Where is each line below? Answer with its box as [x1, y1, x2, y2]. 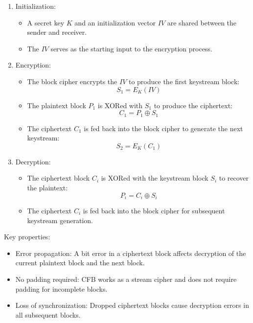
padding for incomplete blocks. [15, 283, 108, 294]
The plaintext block [27, 100, 86, 110]
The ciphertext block [27, 173, 90, 183]
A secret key [27, 17, 65, 27]
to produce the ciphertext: [154, 100, 232, 110]
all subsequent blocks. [15, 309, 81, 320]
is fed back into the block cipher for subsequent [83, 206, 225, 216]
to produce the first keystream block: [128, 76, 240, 86]
